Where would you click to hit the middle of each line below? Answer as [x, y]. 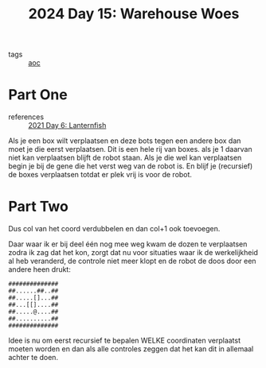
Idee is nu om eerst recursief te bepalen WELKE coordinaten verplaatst [125, 341]
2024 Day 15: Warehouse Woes [134, 14]
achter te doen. [33, 358]
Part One [38, 95]
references [26, 117]
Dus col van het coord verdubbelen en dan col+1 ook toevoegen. [114, 229]
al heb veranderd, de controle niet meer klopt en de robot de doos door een [132, 261]
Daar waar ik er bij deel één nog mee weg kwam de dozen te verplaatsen [128, 244]
